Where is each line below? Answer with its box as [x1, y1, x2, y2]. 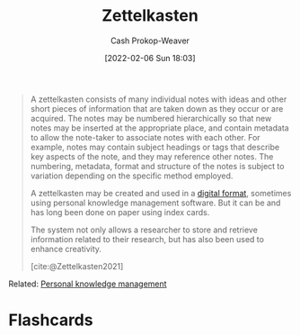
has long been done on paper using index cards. [30, 206, 210, 217]
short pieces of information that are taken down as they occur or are [30, 103, 284, 113]
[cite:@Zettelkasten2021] [30, 260, 124, 271]
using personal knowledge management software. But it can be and [30, 197, 281, 208]
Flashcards [8, 310, 93, 330]
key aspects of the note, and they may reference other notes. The [30, 150, 274, 162]
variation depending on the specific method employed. [30, 170, 234, 181]
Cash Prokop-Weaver [110, 35, 190, 46]
